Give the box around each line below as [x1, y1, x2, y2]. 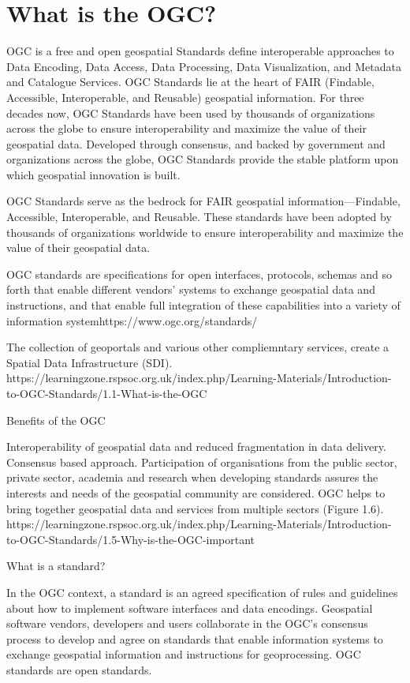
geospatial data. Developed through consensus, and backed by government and [6, 135, 386, 152]
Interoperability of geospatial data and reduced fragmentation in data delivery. [6, 438, 386, 455]
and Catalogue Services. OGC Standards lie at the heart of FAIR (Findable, [6, 73, 375, 90]
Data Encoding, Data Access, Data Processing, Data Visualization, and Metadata [6, 58, 401, 74]
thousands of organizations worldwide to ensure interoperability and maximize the [6, 223, 404, 240]
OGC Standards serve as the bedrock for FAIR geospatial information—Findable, [6, 193, 401, 209]
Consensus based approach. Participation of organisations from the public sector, [6, 453, 397, 470]
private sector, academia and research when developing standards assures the [6, 469, 378, 486]
